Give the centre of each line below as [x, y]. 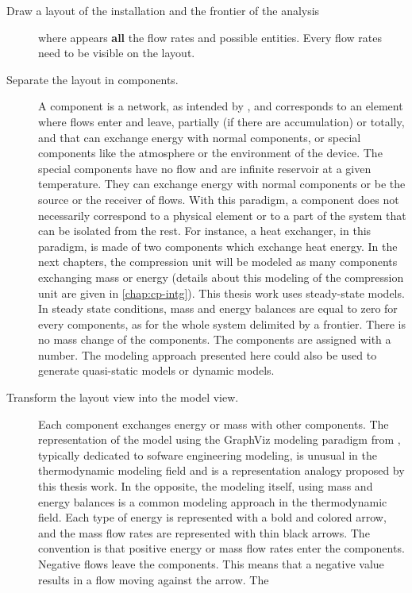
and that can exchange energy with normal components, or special [200, 137]
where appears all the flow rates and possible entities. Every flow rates [210, 37]
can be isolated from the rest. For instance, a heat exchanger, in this [205, 231]
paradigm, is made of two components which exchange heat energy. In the [218, 246]
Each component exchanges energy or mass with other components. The [214, 424]
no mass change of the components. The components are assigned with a [215, 339]
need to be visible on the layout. [117, 53]
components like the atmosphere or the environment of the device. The [210, 153]
